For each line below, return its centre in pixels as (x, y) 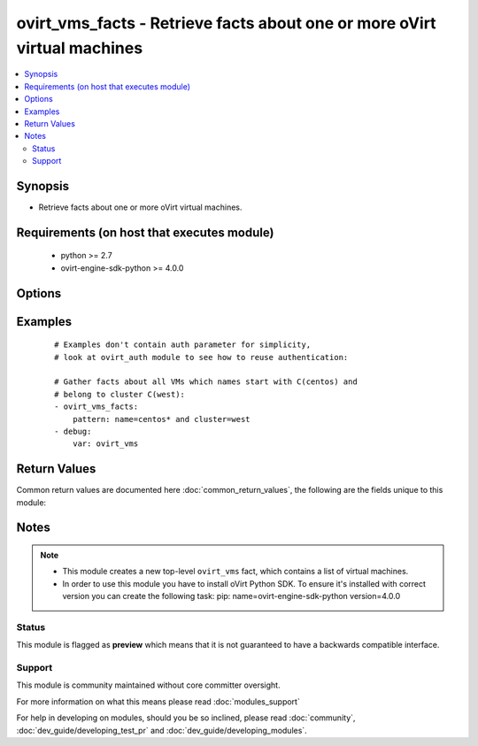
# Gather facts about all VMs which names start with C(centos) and (206, 382)
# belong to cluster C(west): (120, 394)
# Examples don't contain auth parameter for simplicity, (183, 345)
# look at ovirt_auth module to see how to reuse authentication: (201, 357)
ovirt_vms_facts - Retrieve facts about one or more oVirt (227, 23)
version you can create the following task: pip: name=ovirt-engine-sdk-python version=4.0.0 (231, 596)
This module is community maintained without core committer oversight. (148, 685)
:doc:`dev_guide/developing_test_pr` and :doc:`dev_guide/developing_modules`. (162, 730)
